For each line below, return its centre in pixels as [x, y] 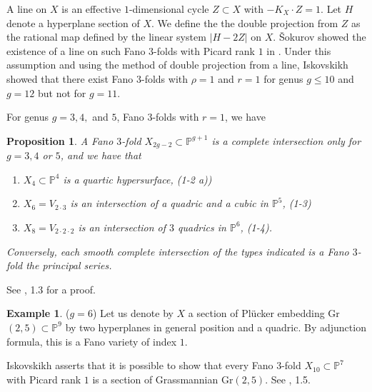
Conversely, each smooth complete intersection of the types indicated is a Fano [178, 251]
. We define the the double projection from [245, 22]
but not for [62, 92]
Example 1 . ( [38, 313]
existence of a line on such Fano [76, 50]
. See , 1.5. [288, 379]
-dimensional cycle [169, 9]
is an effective [91, 9]
